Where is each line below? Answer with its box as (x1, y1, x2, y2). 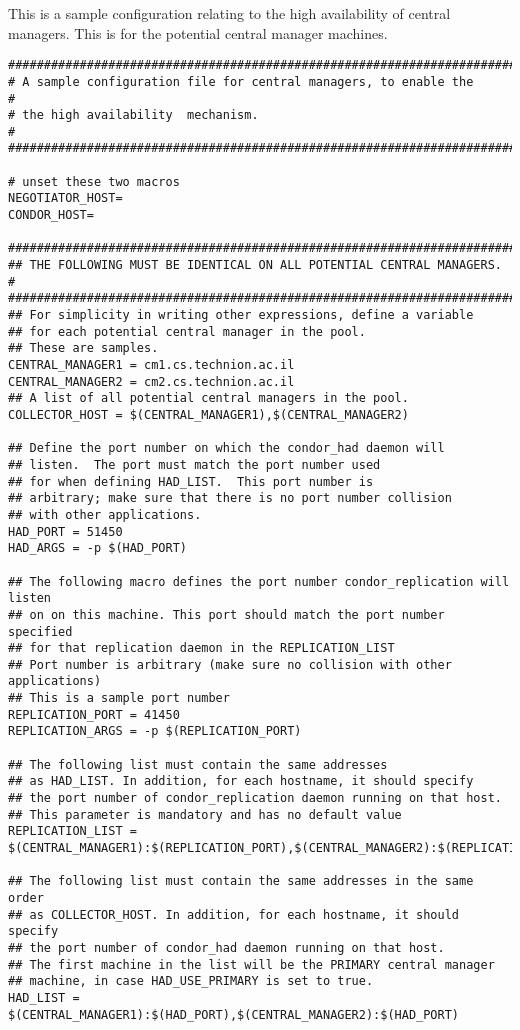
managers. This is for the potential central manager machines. (8, 22, 388, 43)
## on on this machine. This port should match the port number (8, 607, 445, 622)
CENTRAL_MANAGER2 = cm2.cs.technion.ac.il (8, 374, 295, 389)
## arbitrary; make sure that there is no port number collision (8, 491, 452, 506)
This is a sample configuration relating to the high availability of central (8, 3, 451, 23)
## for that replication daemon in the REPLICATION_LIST (8, 641, 395, 656)
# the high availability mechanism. (8, 108, 259, 123)
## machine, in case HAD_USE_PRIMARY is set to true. (8, 974, 374, 989)
